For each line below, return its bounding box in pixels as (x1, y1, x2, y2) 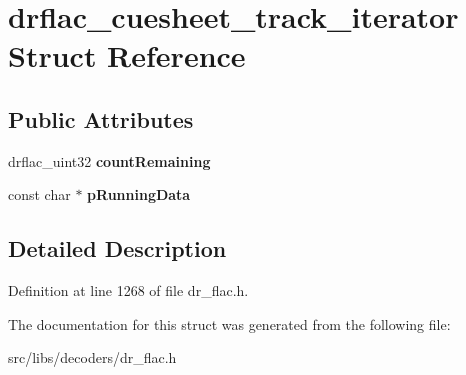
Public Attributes (8, 103, 194, 134)
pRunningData (87, 184, 191, 205)
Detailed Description (8, 233, 227, 264)
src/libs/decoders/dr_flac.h (8, 347, 177, 368)
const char (8, 184, 71, 205)
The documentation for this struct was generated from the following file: (8, 313, 451, 334)
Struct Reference (8, 35, 246, 76)
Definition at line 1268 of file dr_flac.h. (8, 280, 249, 301)
